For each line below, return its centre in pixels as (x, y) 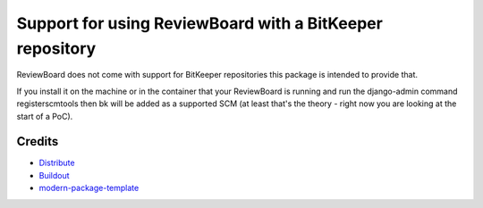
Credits (38, 141)
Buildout (55, 175)
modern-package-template (89, 188)
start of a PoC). (45, 116)
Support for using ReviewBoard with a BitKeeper (200, 23)
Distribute (57, 163)
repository (56, 48)
